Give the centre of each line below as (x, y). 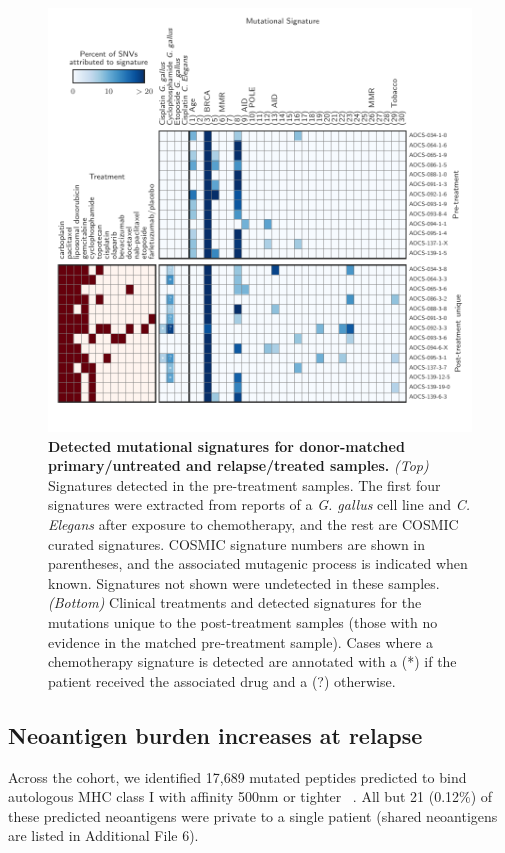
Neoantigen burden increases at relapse (215, 734)
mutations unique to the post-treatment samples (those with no (243, 621)
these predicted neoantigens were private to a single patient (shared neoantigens (253, 815)
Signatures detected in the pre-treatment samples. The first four (244, 484)
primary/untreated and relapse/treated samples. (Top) (238, 465)
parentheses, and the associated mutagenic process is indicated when (258, 563)
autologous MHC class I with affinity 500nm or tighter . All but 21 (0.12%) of (250, 796)
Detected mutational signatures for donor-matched (226, 445)
